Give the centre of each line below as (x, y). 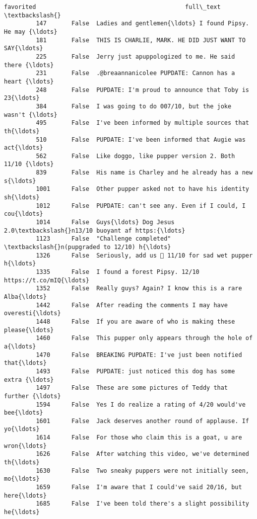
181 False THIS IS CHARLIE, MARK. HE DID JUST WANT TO (141, 40)
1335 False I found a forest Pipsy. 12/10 (118, 272)
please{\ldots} (29, 330)
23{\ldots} (22, 98)
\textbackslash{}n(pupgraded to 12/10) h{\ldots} (88, 247)
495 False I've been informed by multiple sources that (142, 123)
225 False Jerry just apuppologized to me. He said (135, 56)
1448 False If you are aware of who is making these (135, 321)
